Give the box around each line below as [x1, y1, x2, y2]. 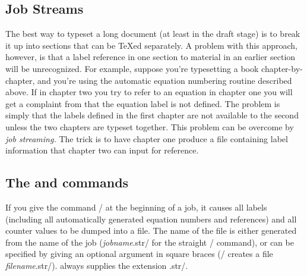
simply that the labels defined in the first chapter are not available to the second [5, 109, 299, 121]
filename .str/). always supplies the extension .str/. [5, 259, 188, 271]
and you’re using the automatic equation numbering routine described [37, 74, 292, 86]
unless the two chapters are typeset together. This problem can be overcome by [5, 120, 294, 133]
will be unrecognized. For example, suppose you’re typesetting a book [5, 62, 259, 74]
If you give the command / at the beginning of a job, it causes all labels [5, 200, 267, 213]
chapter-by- [261, 62, 303, 74]
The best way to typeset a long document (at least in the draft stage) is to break [5, 27, 300, 40]
